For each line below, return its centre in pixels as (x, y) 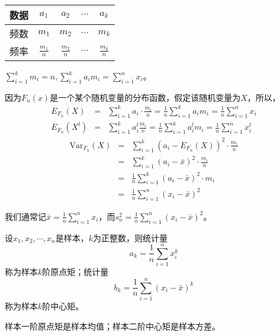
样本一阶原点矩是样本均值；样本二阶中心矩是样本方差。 (112, 326)
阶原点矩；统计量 (75, 272)
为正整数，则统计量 (130, 237)
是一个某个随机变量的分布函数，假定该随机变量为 (145, 97)
